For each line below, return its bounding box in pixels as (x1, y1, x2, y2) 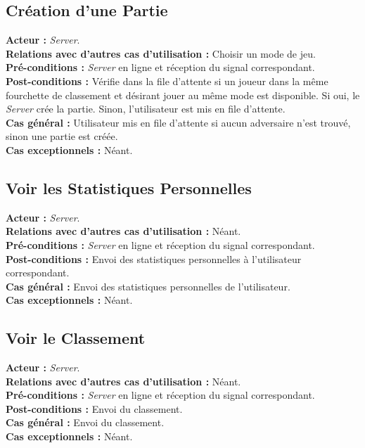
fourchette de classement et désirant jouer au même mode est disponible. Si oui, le (6, 87, 360, 102)
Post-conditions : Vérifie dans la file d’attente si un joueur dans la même (6, 73, 328, 88)
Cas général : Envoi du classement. (6, 415, 165, 430)
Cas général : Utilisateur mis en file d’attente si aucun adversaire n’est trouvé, (6, 115, 351, 129)
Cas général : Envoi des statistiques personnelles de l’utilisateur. (6, 279, 290, 293)
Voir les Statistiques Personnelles (6, 177, 252, 198)
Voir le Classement (6, 327, 146, 349)
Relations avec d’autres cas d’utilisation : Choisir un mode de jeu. (6, 46, 316, 60)
